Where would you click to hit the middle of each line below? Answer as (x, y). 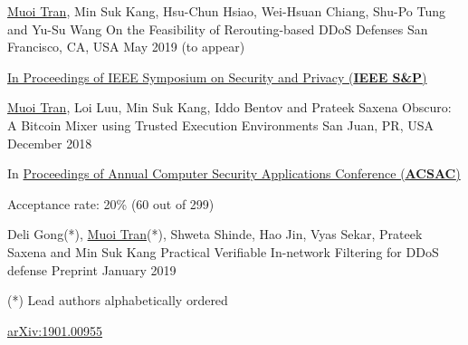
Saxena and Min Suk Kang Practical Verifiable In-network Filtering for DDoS (223, 251)
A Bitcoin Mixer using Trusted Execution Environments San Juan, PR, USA (220, 125)
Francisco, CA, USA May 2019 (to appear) (126, 47)
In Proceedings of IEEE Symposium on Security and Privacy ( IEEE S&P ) (217, 77)
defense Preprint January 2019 (92, 269)
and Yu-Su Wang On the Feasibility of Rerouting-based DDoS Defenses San (218, 29)
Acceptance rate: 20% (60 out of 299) (111, 203)
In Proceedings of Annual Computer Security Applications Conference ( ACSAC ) (234, 173)
